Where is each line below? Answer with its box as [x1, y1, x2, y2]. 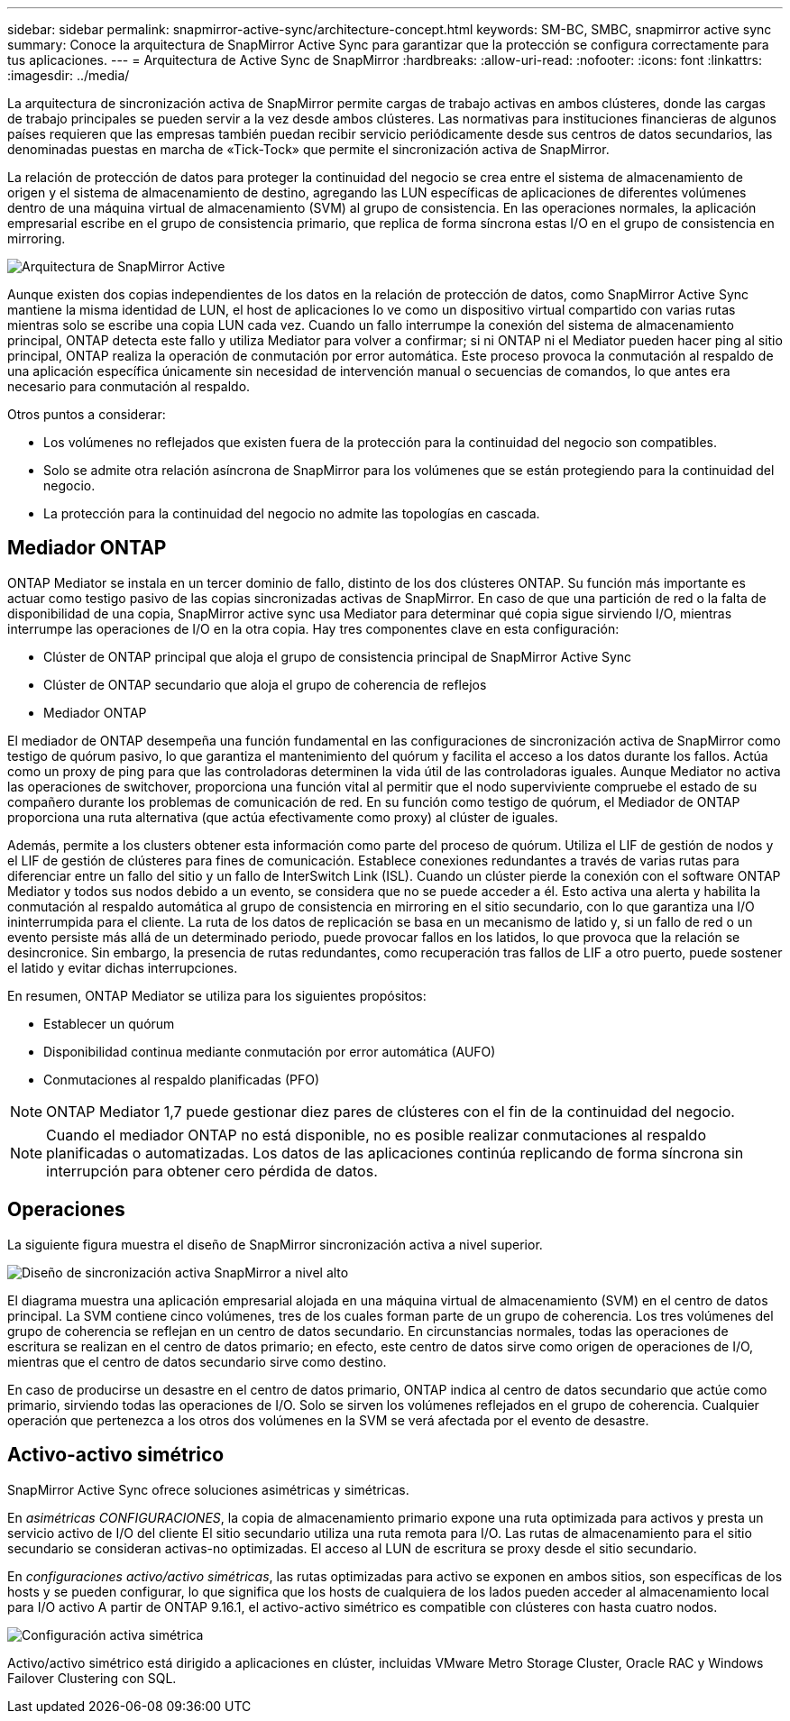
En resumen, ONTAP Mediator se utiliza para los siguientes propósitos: [7, 987, 427, 1003]
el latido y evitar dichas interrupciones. [7, 959, 238, 975]
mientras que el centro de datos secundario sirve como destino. [7, 1353, 387, 1369]
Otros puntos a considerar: [7, 407, 166, 422]
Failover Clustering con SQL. [7, 1670, 177, 1686]
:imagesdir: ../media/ [7, 68, 130, 83]
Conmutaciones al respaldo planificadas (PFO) [43, 1071, 320, 1087]
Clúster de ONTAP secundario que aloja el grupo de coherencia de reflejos [43, 676, 487, 692]
